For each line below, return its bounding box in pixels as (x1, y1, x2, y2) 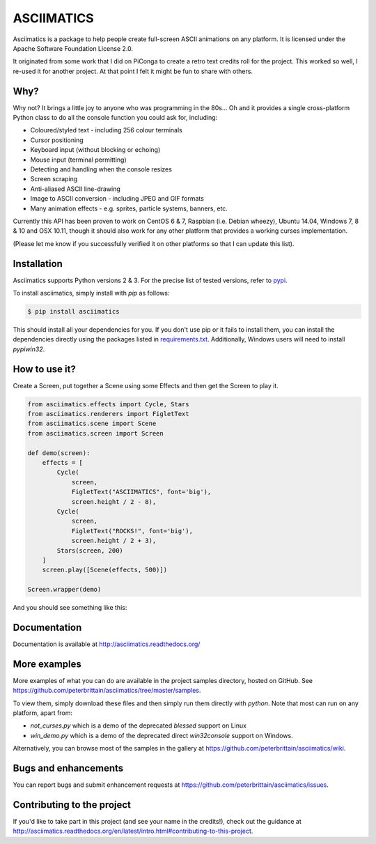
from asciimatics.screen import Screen (27, 429, 164, 437)
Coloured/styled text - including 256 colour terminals (30, 126, 182, 135)
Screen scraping (30, 175, 78, 183)
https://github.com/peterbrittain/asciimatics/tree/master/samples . (13, 686, 201, 695)
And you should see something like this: (13, 604, 127, 612)
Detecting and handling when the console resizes (30, 164, 172, 174)
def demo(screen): (27, 449, 91, 456)
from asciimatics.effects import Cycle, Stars (27, 400, 189, 408)
